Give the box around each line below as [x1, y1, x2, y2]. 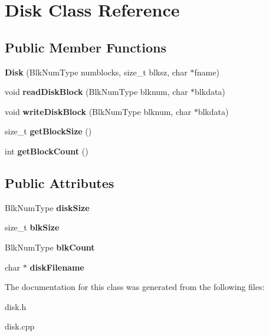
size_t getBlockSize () [5, 125, 92, 137]
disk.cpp [5, 320, 35, 332]
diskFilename [29, 261, 84, 273]
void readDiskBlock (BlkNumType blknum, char [5, 85, 188, 98]
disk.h [5, 300, 27, 312]
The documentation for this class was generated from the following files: [5, 281, 265, 293]
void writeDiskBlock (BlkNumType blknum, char [5, 105, 191, 117]
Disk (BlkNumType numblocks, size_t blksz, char [5, 65, 188, 78]
